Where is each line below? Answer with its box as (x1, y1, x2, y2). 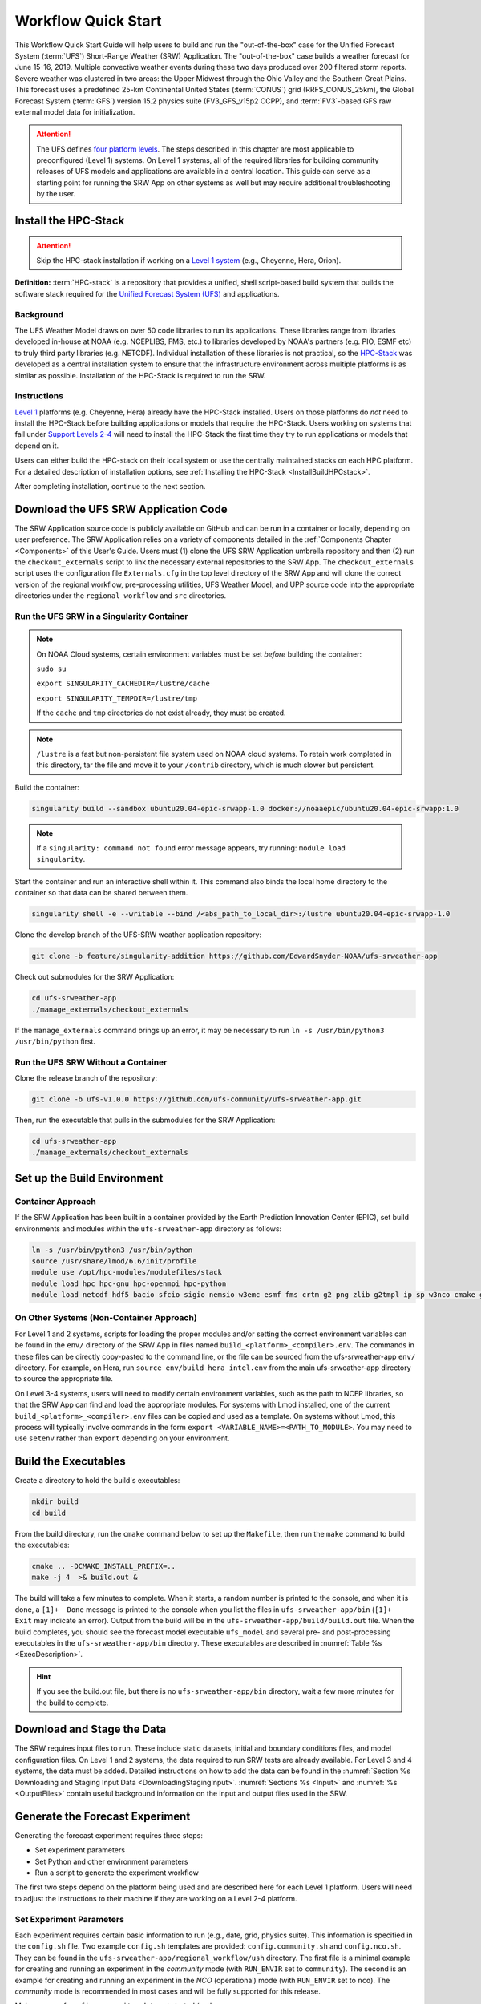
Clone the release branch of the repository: (14, 1073, 158, 1083)
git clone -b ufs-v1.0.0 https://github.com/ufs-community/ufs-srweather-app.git (31, 1095, 362, 1104)
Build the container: (14, 782, 79, 792)
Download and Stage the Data (14, 1723, 167, 1736)
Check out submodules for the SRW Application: (14, 972, 175, 982)
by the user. (36, 189, 76, 199)
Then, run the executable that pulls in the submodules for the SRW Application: (14, 1115, 276, 1125)
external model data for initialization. (14, 107, 135, 116)
